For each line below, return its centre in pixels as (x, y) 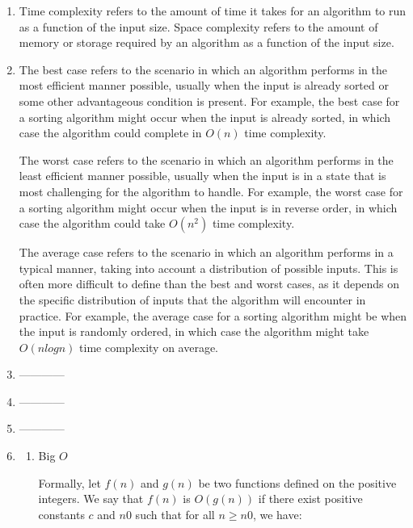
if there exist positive (310, 499)
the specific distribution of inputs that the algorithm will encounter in (192, 299)
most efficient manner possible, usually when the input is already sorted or (204, 85)
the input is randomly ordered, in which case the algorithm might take (194, 331)
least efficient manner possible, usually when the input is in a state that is (202, 176)
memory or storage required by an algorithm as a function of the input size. (206, 42)
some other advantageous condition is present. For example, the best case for (209, 101)
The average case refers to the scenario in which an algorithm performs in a (206, 252)
